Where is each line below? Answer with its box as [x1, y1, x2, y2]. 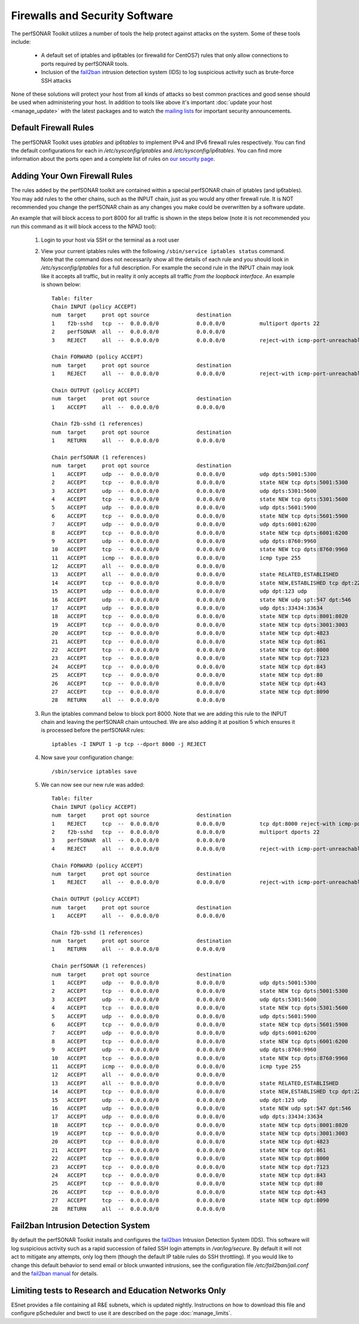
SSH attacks [41, 77, 72, 84]
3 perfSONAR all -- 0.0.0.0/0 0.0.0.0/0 [51, 837, 226, 844]
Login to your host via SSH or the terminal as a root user [41, 236, 180, 244]
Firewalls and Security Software [11, 9, 174, 22]
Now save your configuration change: [41, 754, 134, 761]
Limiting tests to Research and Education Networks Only [11, 1285, 226, 1295]
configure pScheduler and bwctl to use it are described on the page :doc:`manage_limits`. [11, 1310, 232, 1317]
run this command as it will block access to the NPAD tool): [11, 223, 157, 230]
